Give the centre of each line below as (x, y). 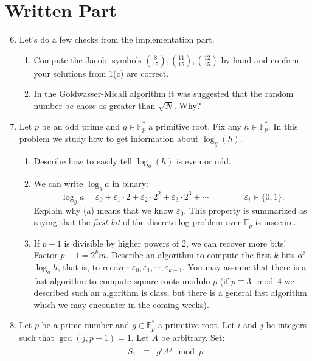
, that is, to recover (93, 266)
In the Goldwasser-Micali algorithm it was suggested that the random (164, 93)
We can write (58, 183)
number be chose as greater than (95, 105)
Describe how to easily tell (83, 160)
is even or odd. (203, 160)
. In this (283, 126)
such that (37, 337)
